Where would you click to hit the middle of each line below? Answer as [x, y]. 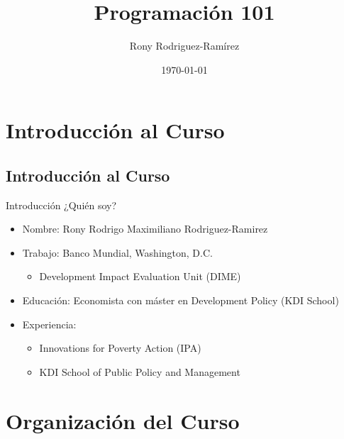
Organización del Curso [123, 420]
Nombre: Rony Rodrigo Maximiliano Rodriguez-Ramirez [145, 229]
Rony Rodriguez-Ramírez [184, 46]
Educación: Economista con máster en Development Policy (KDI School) [181, 300]
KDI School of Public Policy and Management [140, 371]
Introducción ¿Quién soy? [61, 205]
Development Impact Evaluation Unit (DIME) [140, 276]
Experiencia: [49, 324]
